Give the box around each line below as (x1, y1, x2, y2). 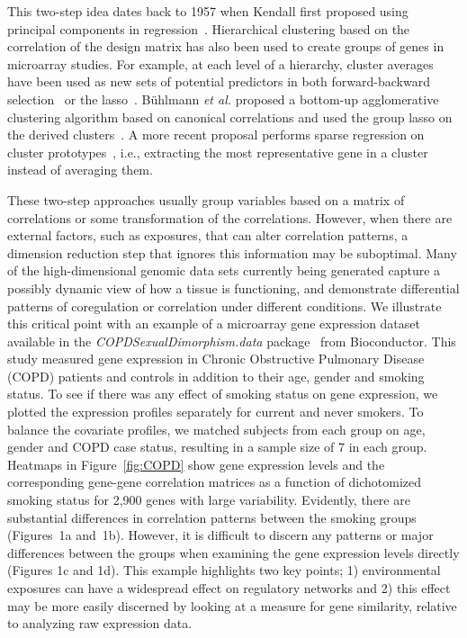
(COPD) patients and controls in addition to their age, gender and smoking (7, 366, 425, 385)
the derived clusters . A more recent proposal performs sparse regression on (7, 125, 425, 144)
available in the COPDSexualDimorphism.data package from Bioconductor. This (7, 331, 456, 350)
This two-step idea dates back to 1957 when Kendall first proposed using (7, 2, 409, 20)
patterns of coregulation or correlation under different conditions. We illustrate (7, 296, 442, 315)
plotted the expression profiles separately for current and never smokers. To (7, 402, 424, 421)
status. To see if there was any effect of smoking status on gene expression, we (7, 384, 438, 403)
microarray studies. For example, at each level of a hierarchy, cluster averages (7, 54, 434, 73)
